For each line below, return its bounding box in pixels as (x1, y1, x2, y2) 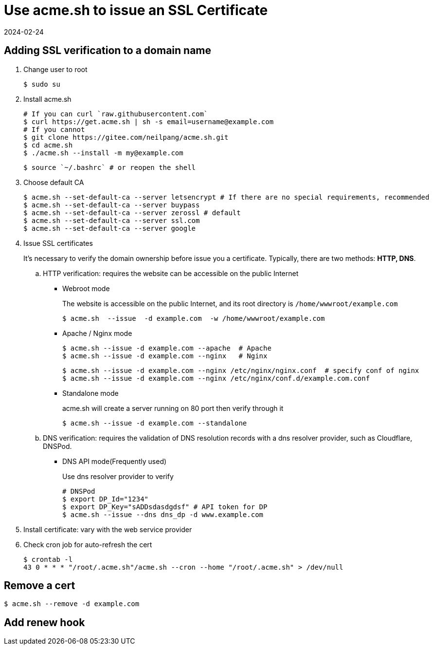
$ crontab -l (23, 555, 73, 563)
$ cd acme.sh (23, 141, 73, 149)
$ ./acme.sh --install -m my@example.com (23, 148, 183, 157)
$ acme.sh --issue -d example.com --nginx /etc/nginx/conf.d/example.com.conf (62, 374, 370, 382)
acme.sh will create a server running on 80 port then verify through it (62, 404, 284, 412)
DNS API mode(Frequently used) (62, 457, 167, 465)
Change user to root (23, 65, 88, 74)
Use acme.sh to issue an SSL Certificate (4, 2, 268, 19)
